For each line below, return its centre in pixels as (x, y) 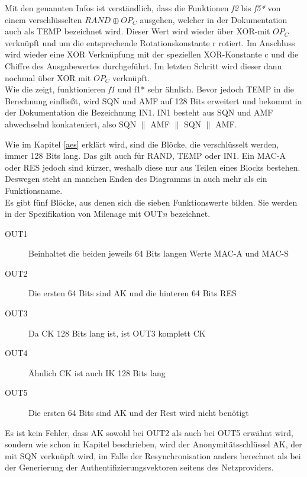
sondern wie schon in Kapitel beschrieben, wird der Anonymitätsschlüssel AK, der (153, 444)
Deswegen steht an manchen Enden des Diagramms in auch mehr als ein (136, 179)
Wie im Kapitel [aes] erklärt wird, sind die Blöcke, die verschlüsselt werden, (142, 144)
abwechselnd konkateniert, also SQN (71, 124)
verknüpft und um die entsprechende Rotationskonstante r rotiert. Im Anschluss (150, 42)
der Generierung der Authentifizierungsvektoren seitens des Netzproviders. (139, 467)
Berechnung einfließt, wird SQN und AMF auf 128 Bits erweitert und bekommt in (153, 100)
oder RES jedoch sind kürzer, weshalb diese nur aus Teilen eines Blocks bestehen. (153, 167)
